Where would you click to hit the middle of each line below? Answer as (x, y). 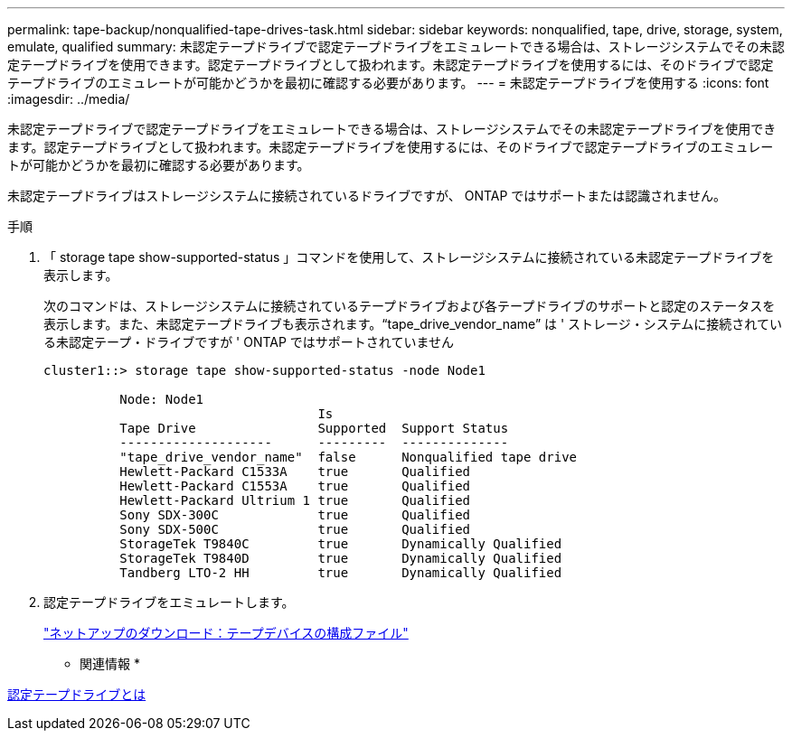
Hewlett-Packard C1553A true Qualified (295, 486)
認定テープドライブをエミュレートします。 (169, 602)
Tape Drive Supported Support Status (314, 428)
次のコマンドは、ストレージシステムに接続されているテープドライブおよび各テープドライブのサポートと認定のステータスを (410, 306)
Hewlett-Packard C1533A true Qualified (295, 472)
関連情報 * (110, 663)
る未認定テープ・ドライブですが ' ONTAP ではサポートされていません (249, 342)
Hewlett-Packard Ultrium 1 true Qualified (295, 500)
